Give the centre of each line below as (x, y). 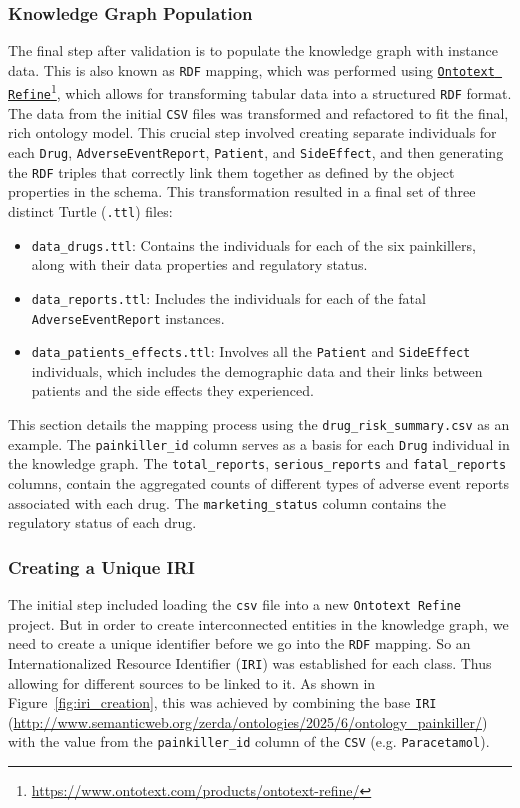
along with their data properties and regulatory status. (199, 264)
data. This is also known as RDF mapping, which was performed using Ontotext (251, 69)
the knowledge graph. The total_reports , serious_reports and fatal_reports (257, 463)
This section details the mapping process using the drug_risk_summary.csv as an (259, 424)
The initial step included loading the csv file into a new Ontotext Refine (234, 604)
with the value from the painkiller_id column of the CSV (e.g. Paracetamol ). (249, 741)
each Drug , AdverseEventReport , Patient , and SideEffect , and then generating (256, 152)
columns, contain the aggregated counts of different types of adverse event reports (259, 482)
